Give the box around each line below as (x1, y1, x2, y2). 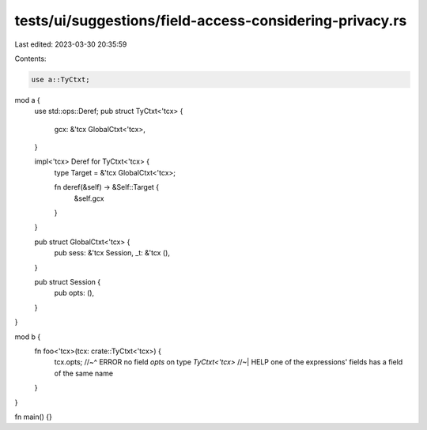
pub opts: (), (54, 289, 95, 298)
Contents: (14, 54, 47, 63)
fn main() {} (14, 412, 53, 421)
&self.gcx (74, 194, 104, 203)
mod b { (14, 332, 41, 341)
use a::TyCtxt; (31, 75, 90, 84)
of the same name (54, 368, 114, 378)
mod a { (14, 95, 40, 104)
